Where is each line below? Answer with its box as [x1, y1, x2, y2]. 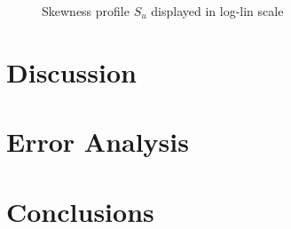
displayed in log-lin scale [151, 2, 284, 20]
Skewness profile [42, 2, 130, 20]
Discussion [6, 53, 137, 90]
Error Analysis [6, 123, 189, 160]
